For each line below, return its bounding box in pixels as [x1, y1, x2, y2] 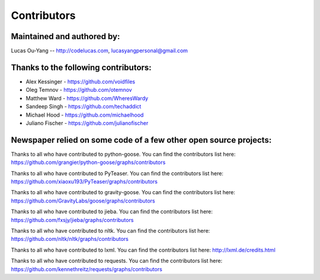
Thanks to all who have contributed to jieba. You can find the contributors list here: [11, 208, 213, 215]
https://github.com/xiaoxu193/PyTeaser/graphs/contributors [11, 178, 158, 185]
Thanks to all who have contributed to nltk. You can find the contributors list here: [11, 227, 210, 234]
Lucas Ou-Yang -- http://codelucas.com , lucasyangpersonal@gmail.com [11, 47, 188, 54]
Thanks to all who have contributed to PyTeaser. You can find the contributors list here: [11, 169, 223, 177]
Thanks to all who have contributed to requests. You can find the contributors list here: [11, 258, 222, 265]
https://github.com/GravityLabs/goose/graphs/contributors [11, 197, 155, 204]
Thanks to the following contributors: [11, 62, 152, 72]
